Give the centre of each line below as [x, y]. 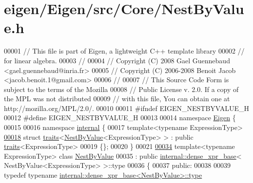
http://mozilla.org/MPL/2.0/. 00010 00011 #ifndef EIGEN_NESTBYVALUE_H [127, 108]
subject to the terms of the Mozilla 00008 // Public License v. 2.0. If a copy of [121, 89]
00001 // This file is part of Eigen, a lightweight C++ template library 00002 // [124, 51]
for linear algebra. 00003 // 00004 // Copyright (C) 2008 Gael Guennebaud [117, 60]
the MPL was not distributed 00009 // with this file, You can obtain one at [117, 99]
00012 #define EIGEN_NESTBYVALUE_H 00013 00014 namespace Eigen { [120, 118]
